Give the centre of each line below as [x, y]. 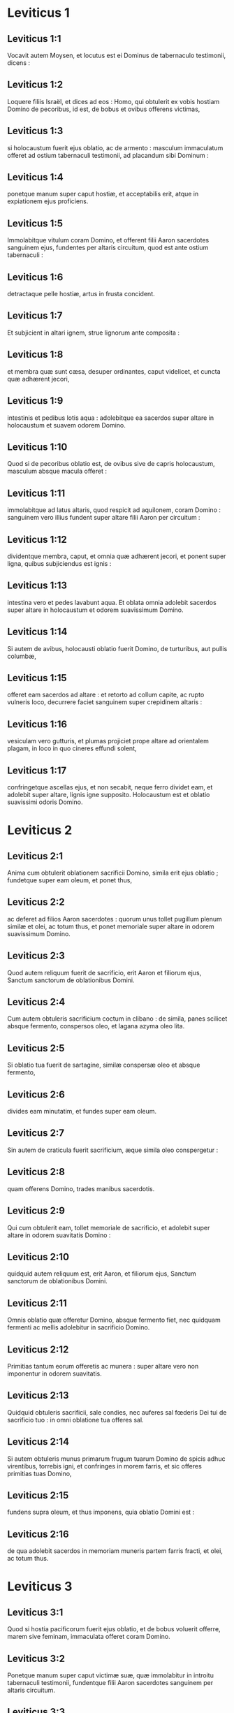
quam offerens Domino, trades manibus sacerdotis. [81, 1188]
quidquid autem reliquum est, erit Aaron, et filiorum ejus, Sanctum [102, 1274]
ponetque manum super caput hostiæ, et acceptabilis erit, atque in [103, 194]
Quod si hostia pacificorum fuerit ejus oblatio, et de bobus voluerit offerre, [114, 1629]
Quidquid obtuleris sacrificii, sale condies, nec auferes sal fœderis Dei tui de [117, 1412]
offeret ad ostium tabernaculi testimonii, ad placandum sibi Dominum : [108, 155]
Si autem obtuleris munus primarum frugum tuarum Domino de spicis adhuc [116, 1459]
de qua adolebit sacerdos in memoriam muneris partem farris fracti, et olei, [115, 1551]
